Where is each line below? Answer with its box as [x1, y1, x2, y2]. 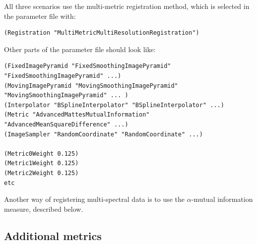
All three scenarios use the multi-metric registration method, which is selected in [4, 1, 250, 11]
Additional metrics [4, 228, 102, 243]
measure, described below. [4, 203, 83, 214]
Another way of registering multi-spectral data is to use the [4, 194, 185, 204]
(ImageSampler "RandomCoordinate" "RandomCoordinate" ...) [4, 130, 203, 138]
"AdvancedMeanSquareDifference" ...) [4, 121, 128, 128]
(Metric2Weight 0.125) [4, 169, 79, 177]
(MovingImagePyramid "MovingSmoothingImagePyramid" [4, 82, 178, 89]
